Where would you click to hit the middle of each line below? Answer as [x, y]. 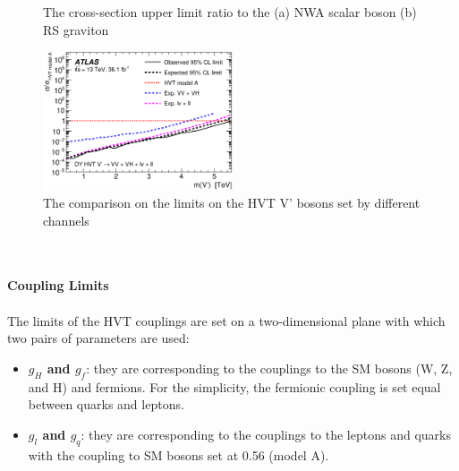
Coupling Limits [58, 285]
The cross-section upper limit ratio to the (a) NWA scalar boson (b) [230, 12]
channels [66, 220]
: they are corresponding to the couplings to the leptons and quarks [266, 434]
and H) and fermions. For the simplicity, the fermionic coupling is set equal [234, 386]
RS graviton [76, 29]
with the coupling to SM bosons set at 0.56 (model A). [178, 454]
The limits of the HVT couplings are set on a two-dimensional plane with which [226, 320]
